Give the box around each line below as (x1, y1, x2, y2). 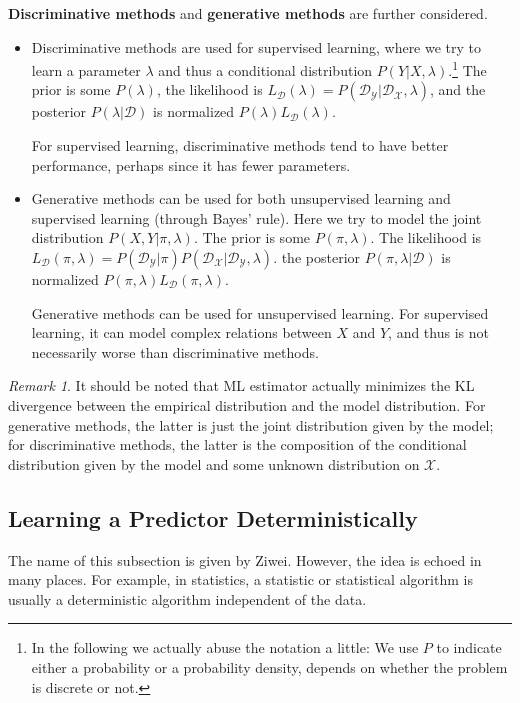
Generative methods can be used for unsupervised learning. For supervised (31, 302, 489, 323)
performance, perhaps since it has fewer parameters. (31, 154, 351, 175)
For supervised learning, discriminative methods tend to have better (31, 135, 449, 156)
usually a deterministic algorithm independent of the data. (8, 588, 367, 609)
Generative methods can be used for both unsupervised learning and (31, 188, 451, 209)
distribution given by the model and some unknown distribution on (8, 453, 420, 474)
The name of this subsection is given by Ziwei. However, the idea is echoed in (8, 549, 482, 570)
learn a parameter (31, 59, 141, 80)
